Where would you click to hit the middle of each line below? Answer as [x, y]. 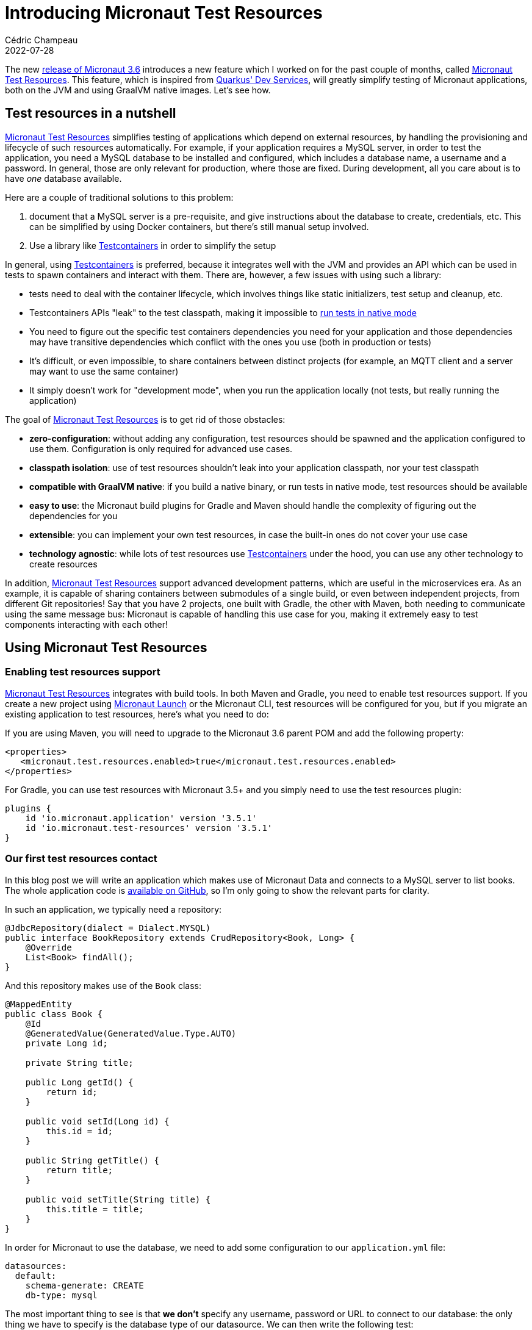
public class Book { [54, 1014]
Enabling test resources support [83, 672]
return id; [72, 1092]
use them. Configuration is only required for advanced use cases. [161, 448]
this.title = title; [95, 1209]
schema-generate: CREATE [84, 1285]
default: [36, 1275]
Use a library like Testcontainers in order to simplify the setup [153, 245]
